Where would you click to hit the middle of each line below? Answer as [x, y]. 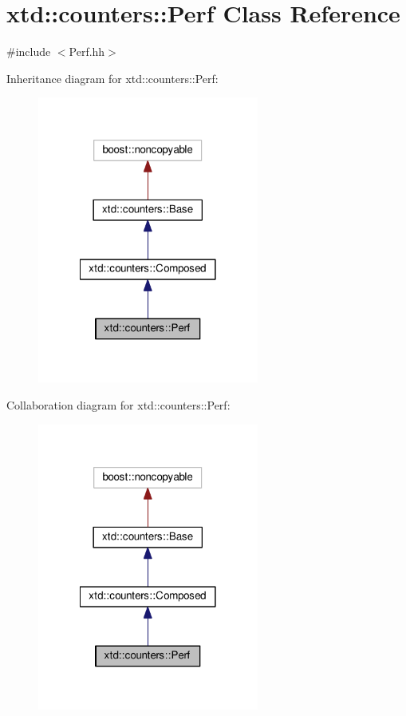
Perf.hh [87, 51]
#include [29, 51]
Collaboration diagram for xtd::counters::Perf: [118, 404]
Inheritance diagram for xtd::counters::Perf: [112, 78]
